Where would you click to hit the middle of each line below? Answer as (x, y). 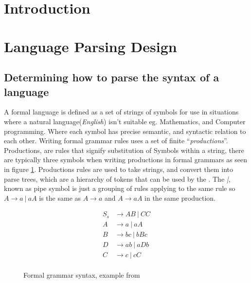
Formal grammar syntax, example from (82, 275)
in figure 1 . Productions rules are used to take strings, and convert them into (118, 169)
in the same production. (180, 198)
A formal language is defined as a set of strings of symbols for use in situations (121, 112)
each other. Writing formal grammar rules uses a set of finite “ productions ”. (116, 141)
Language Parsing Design (90, 46)
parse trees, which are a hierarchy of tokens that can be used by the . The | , (117, 179)
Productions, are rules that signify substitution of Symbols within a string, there (124, 150)
